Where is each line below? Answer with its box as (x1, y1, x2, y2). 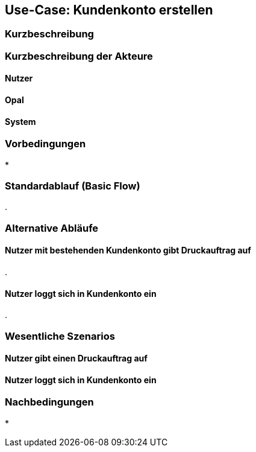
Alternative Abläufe (5, 221, 99, 234)
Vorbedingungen (5, 138, 86, 150)
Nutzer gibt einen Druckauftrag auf (5, 353, 148, 364)
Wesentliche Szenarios (5, 329, 115, 342)
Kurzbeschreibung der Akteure (5, 49, 153, 62)
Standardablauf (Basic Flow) (5, 179, 140, 192)
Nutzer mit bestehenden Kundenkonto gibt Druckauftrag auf (5, 245, 251, 256)
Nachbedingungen (5, 396, 94, 409)
